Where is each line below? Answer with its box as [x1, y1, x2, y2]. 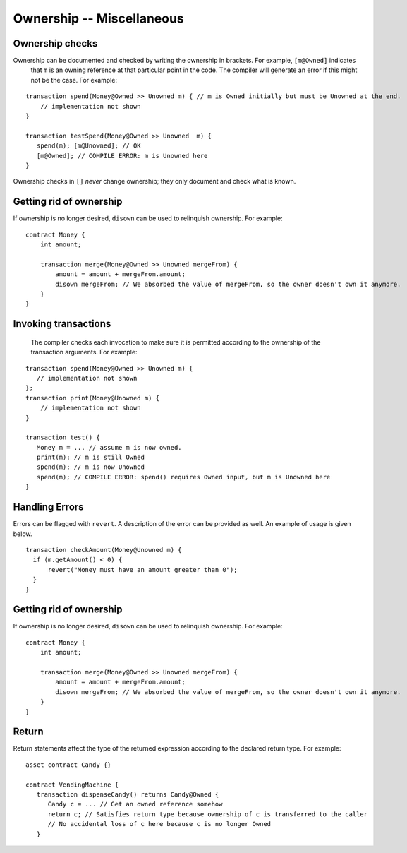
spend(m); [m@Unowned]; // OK [36, 142, 141, 150]
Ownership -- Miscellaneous [13, 11, 185, 26]
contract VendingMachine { [25, 780, 119, 789]
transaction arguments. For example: [30, 348, 138, 357]
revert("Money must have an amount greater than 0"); [47, 566, 238, 573]
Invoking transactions [13, 318, 111, 330]
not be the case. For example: [30, 76, 118, 84]
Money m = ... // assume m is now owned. [36, 443, 183, 451]
